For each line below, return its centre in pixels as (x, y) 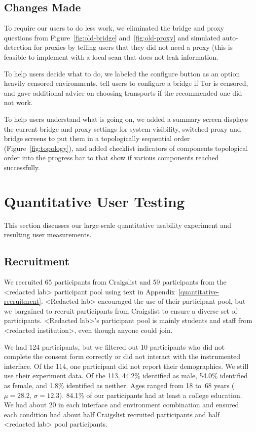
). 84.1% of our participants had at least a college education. (151, 395)
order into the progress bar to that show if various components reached (111, 158)
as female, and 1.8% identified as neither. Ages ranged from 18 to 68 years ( (119, 385)
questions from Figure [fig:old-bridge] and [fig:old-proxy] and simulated (112, 37)
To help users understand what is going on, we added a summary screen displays (126, 119)
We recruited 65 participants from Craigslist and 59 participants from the (115, 282)
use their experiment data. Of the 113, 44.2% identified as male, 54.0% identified (126, 376)
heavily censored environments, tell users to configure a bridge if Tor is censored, (126, 83)
